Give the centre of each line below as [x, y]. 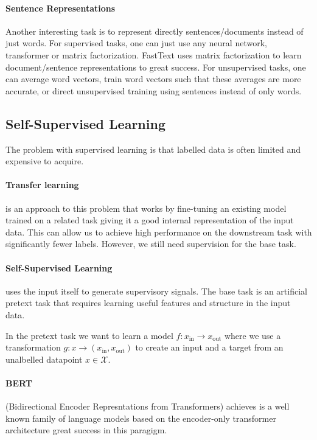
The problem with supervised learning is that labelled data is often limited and [153, 149]
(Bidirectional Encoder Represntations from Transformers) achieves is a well [148, 406]
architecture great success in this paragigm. [86, 430]
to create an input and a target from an [209, 347]
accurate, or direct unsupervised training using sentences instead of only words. [154, 90]
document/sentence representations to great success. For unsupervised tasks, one [156, 67]
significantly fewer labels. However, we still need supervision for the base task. [151, 244]
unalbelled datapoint [44, 359]
